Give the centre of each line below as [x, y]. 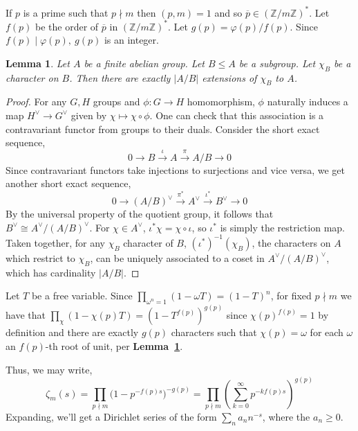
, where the [286, 416]
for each [327, 332]
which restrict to [40, 257]
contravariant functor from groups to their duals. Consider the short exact [163, 129]
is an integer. [131, 40]
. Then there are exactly [120, 77]
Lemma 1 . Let [38, 63]
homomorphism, [221, 102]
